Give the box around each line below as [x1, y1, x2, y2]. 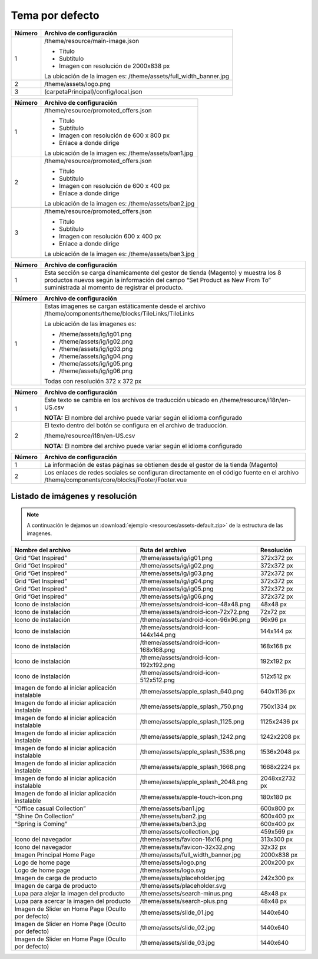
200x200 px [260, 858, 294, 867]
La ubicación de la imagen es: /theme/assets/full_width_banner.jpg [44, 72, 230, 80]
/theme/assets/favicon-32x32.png [140, 842, 236, 851]
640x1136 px [260, 687, 296, 695]
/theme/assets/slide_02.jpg [140, 923, 215, 931]
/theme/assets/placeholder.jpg [140, 874, 225, 882]
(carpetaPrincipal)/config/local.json [44, 87, 143, 95]
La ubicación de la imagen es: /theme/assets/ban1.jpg [44, 149, 194, 157]
